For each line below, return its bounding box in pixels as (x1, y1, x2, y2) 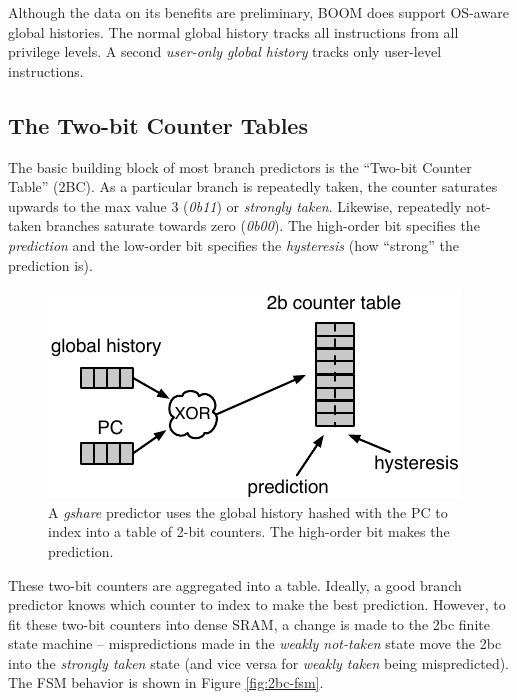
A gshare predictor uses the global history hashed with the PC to (48, 501, 448, 522)
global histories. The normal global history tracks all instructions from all (8, 21, 459, 42)
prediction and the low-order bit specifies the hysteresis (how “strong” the (8, 234, 459, 255)
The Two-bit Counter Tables (8, 109, 308, 140)
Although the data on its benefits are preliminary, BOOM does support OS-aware (8, 2, 509, 22)
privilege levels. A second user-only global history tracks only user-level (8, 41, 442, 62)
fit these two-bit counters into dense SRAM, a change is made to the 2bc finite (8, 613, 490, 634)
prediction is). (8, 254, 93, 275)
